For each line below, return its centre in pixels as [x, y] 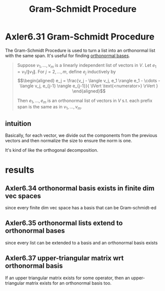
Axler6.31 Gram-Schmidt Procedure [80, 37]
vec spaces [23, 196]
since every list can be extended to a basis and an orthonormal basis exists [82, 243]
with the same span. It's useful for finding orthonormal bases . [68, 56]
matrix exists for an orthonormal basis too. [68, 283]
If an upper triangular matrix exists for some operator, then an [68, 278]
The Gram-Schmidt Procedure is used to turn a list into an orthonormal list [80, 50]
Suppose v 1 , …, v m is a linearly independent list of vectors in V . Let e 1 [87, 66]
